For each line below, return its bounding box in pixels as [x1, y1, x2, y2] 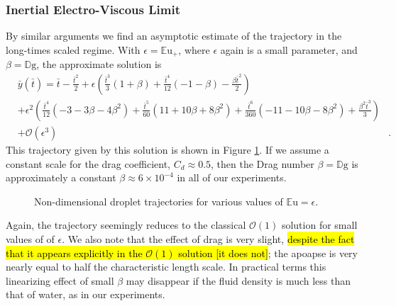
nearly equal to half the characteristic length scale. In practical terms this [6, 259, 326, 274]
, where [178, 42, 210, 57]
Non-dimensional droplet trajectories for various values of [34, 193, 283, 208]
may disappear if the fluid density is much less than [126, 273, 351, 288]
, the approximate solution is [36, 57, 162, 72]
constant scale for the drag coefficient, [6, 156, 170, 171]
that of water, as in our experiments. [6, 287, 165, 302]
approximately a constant [6, 170, 116, 185]
